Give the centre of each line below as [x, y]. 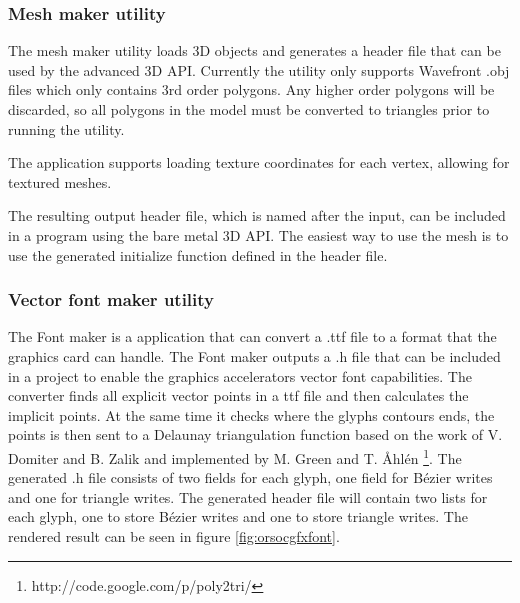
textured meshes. [60, 181]
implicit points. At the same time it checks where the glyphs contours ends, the [251, 414]
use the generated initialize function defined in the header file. [198, 254]
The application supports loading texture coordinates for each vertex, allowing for [259, 162]
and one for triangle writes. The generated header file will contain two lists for [248, 496]
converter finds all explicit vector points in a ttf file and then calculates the [238, 395]
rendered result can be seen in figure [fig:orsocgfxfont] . [174, 535]
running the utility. [66, 128]
